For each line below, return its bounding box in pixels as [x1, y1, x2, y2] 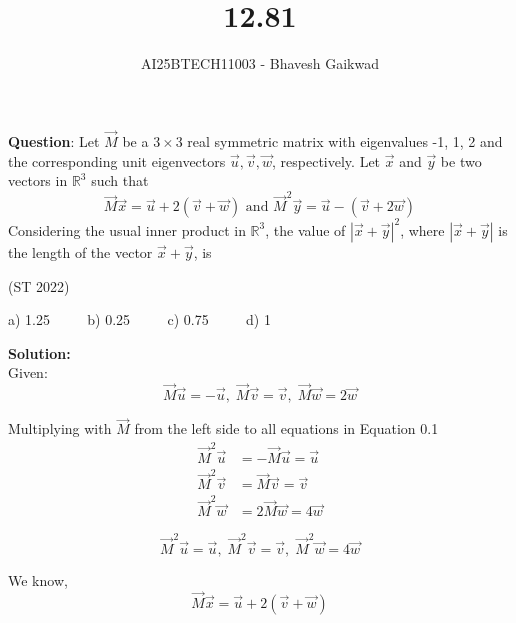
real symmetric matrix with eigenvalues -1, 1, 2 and [187, 130, 503, 151]
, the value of [265, 219, 346, 240]
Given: [8, 362, 48, 383]
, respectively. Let [272, 150, 381, 171]
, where [400, 219, 445, 240]
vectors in [8, 170, 68, 191]
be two [440, 150, 482, 171]
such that [91, 170, 149, 191]
